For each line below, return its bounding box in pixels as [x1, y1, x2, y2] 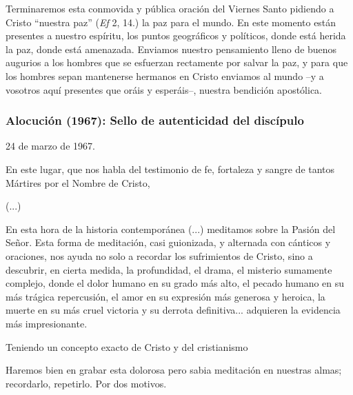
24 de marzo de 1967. [6, 139, 95, 153]
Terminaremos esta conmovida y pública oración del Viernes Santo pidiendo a [6, 1, 334, 15]
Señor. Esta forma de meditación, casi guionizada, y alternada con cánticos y [6, 235, 331, 250]
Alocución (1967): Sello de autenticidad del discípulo [6, 112, 304, 129]
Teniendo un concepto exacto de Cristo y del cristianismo [6, 339, 248, 354]
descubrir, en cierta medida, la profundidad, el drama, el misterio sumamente [6, 262, 332, 276]
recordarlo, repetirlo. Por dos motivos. [6, 376, 167, 390]
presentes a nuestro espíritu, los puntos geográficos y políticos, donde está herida [6, 28, 346, 43]
